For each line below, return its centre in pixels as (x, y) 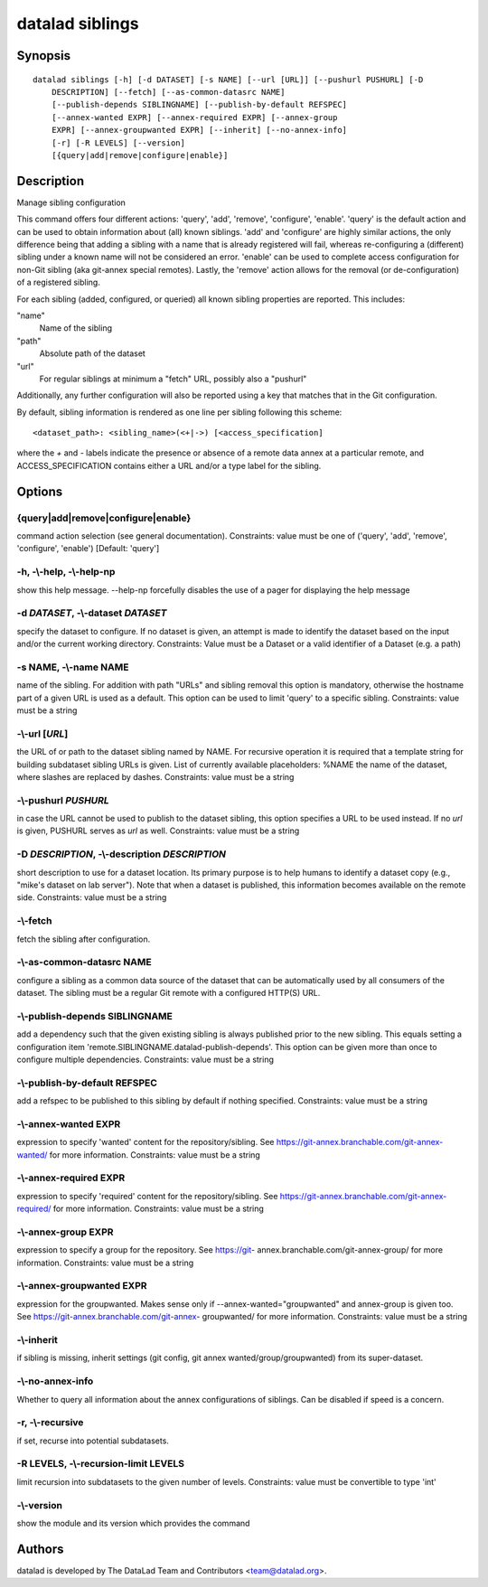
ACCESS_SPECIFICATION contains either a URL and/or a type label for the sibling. (169, 465)
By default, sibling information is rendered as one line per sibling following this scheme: (179, 412)
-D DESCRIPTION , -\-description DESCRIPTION (121, 854)
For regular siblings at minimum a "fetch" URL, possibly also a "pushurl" (173, 379)
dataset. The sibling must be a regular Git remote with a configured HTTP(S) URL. (169, 993)
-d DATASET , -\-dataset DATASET (92, 613)
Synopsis (44, 56)
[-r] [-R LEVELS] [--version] (118, 143)
